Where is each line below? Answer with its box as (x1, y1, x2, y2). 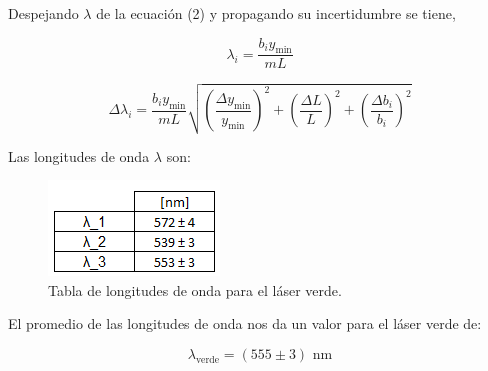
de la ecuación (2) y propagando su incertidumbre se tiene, (96, 3, 456, 23)
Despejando (8, 3, 79, 23)
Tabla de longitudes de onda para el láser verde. (48, 279, 342, 300)
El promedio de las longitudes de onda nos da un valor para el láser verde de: (8, 313, 482, 334)
